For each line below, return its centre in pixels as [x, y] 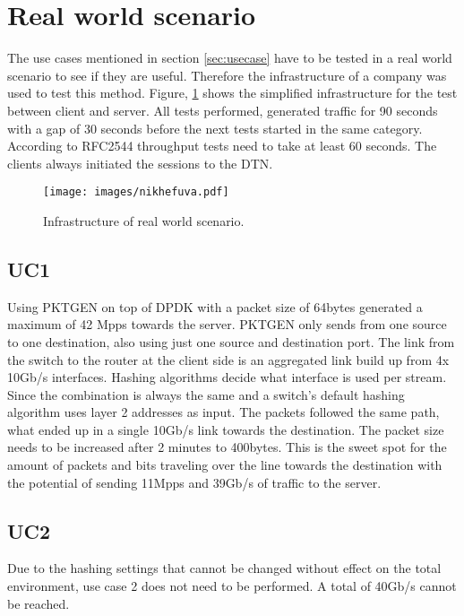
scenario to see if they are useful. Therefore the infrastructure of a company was [227, 75]
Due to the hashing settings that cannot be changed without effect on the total [224, 568]
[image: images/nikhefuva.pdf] [136, 192]
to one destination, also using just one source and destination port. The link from [231, 341]
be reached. [39, 603]
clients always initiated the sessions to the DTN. [140, 163]
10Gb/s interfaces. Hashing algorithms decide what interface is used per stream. [227, 377]
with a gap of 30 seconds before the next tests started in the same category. [215, 128]
